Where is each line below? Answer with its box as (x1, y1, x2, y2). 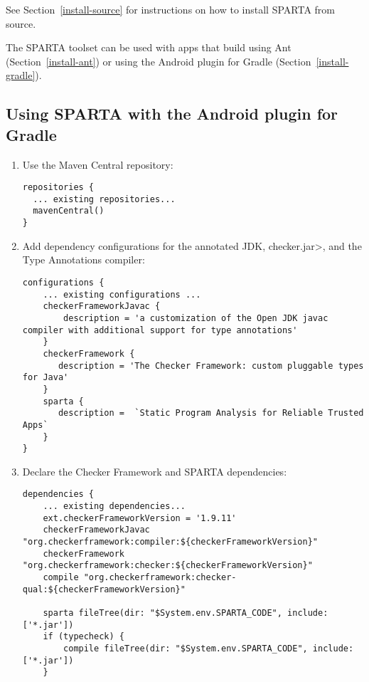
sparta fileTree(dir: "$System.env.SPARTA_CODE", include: (43, 607, 328, 618)
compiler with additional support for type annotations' (22, 325, 298, 335)
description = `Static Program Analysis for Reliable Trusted (58, 408, 364, 419)
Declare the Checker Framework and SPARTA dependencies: (22, 463, 287, 478)
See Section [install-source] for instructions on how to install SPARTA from (6, 2, 335, 16)
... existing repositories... (33, 194, 176, 204)
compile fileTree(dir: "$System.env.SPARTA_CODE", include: (63, 643, 354, 654)
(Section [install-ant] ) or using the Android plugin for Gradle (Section (6, 53, 311, 68)
